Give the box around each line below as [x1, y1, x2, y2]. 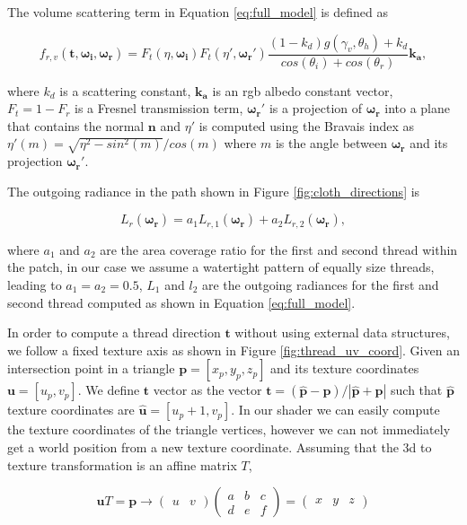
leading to [7, 275, 62, 293]
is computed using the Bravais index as [198, 116, 415, 135]
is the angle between [275, 134, 388, 153]
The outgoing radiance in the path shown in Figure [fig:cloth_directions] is [7, 181, 420, 200]
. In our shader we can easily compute [231, 400, 440, 419]
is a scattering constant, [59, 81, 191, 100]
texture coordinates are [7, 400, 135, 419]
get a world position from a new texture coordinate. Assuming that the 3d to [7, 437, 432, 456]
